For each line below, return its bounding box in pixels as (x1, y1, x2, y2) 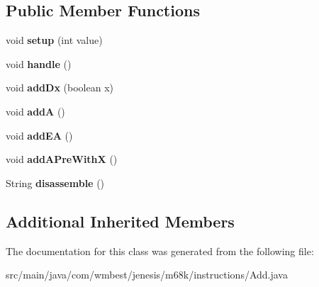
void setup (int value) (6, 33, 103, 47)
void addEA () (6, 128, 73, 142)
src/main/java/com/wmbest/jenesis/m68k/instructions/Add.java (6, 267, 288, 282)
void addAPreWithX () (6, 152, 118, 167)
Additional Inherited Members (6, 210, 235, 232)
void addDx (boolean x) (6, 80, 113, 95)
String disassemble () (6, 175, 105, 190)
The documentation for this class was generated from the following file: (6, 243, 314, 258)
